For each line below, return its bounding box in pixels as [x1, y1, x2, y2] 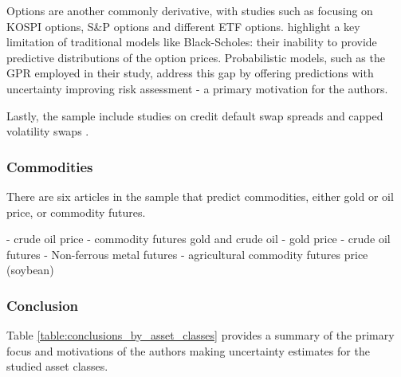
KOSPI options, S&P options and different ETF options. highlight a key [6, 18, 360, 34]
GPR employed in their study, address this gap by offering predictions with [6, 65, 374, 81]
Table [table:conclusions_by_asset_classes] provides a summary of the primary [6, 327, 395, 344]
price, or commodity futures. [6, 203, 146, 220]
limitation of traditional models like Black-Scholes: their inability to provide [6, 33, 377, 50]
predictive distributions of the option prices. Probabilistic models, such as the [6, 49, 385, 65]
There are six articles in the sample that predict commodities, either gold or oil [6, 187, 394, 204]
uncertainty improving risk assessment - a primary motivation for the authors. [6, 80, 388, 96]
